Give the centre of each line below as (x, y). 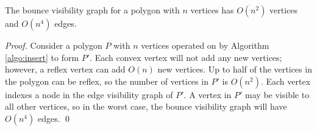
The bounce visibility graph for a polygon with (92, 10)
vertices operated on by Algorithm (205, 45)
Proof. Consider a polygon (54, 45)
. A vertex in (208, 94)
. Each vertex (286, 81)
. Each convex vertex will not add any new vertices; (186, 57)
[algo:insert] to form (42, 57)
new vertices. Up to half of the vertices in (235, 69)
